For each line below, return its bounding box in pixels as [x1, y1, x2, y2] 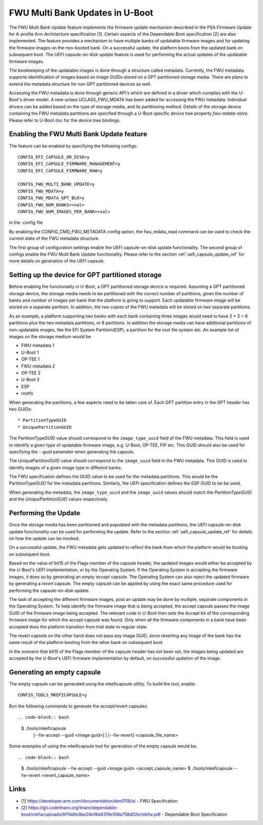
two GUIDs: [9, 406, 32, 412]
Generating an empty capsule [9, 668, 101, 676]
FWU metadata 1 [21, 342, 55, 348]
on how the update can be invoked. [9, 535, 80, 541]
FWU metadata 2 [21, 363, 56, 369]
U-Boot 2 [21, 377, 40, 382]
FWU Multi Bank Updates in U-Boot [9, 7, 153, 18]
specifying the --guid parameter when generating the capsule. [9, 449, 135, 455]
